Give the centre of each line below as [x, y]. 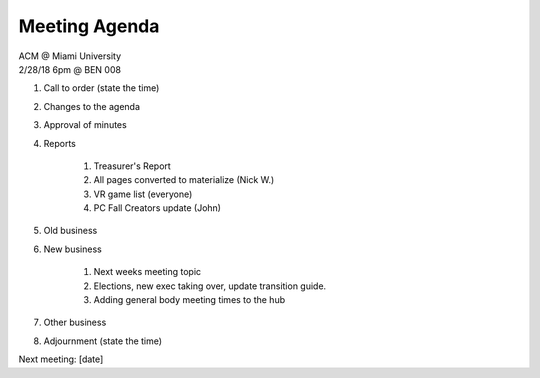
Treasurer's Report [132, 166]
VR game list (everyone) [143, 194]
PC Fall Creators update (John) [157, 208]
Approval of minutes [85, 125]
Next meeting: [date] [61, 359]
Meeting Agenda [89, 26]
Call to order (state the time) [101, 88]
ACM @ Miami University [70, 56]
